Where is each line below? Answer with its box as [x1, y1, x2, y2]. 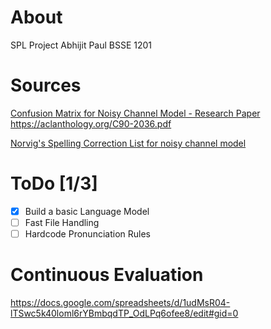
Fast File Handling [24, 216, 100, 228]
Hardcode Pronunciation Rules [24, 227, 151, 240]
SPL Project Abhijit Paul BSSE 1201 [10, 39, 153, 51]
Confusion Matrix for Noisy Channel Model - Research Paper [10, 107, 261, 119]
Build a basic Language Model [24, 205, 150, 217]
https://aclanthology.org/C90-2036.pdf [10, 117, 172, 130]
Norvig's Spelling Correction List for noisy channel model [10, 137, 247, 149]
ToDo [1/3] [10, 172, 98, 195]
